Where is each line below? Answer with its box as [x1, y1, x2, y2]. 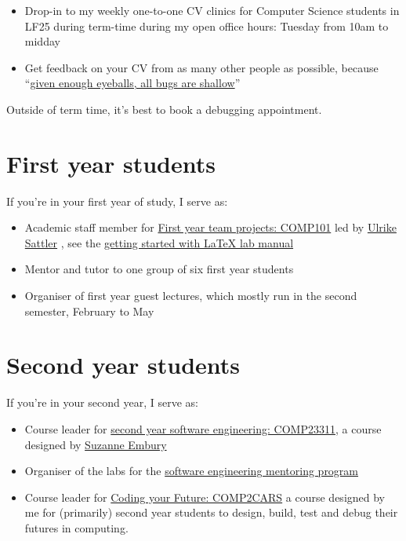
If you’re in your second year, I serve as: [6, 394, 198, 411]
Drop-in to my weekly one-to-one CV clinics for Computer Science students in [24, 2, 400, 18]
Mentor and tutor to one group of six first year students [24, 261, 294, 277]
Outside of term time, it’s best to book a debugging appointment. [6, 101, 322, 117]
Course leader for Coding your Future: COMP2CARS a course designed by [24, 488, 385, 505]
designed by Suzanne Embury [24, 436, 167, 452]
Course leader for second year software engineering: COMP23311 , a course [24, 420, 382, 437]
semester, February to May [24, 302, 154, 319]
